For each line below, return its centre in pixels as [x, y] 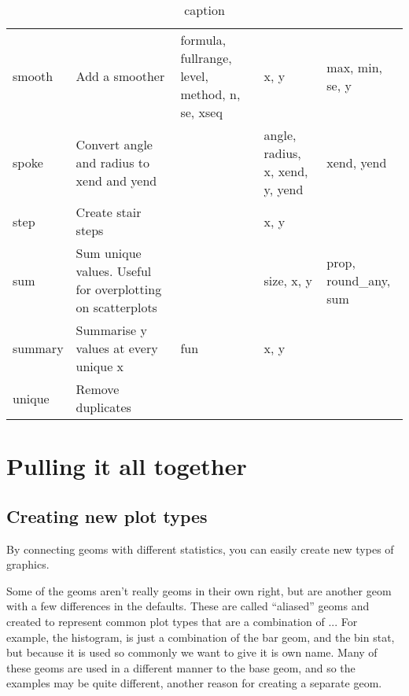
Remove [98, 389]
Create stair [109, 212]
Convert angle [114, 144]
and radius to [113, 162]
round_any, [359, 280]
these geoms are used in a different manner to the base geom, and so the [181, 667]
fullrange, [206, 58]
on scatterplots [116, 307]
